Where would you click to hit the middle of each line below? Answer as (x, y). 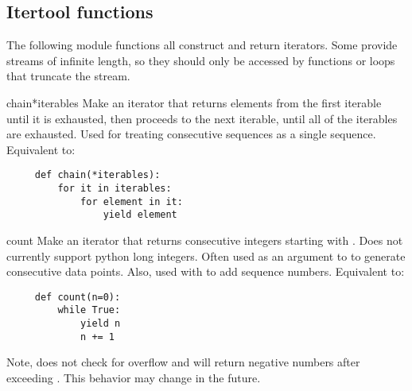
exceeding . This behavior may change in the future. (134, 377)
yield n (101, 324)
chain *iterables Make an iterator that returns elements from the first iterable (194, 102)
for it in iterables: (115, 189)
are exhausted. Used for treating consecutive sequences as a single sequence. (191, 134)
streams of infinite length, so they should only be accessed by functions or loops (201, 60)
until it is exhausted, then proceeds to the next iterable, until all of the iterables (202, 118)
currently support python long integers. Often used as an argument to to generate (206, 256)
